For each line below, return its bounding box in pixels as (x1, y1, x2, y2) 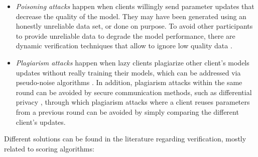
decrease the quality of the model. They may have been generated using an (16, 11, 246, 21)
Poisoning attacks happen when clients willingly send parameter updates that (16, 1, 254, 11)
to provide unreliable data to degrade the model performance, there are (16, 30, 235, 41)
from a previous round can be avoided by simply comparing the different (16, 106, 239, 117)
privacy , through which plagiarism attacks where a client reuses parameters (16, 97, 250, 107)
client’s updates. (16, 116, 66, 127)
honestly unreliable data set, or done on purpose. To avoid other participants (16, 21, 253, 31)
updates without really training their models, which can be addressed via (16, 67, 241, 77)
